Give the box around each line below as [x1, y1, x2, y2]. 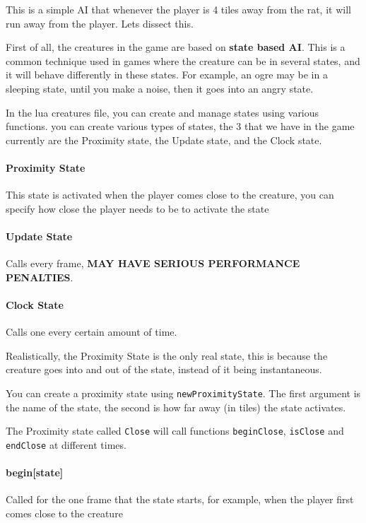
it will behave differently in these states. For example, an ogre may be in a [6, 67, 328, 82]
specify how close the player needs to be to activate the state [6, 201, 269, 216]
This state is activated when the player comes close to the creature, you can [6, 187, 334, 202]
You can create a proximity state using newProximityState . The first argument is [6, 385, 361, 400]
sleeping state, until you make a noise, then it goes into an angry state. [6, 81, 314, 95]
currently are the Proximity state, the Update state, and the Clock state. [6, 132, 322, 147]
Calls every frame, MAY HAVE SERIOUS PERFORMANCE [6, 256, 300, 271]
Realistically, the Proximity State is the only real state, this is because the [6, 348, 328, 363]
